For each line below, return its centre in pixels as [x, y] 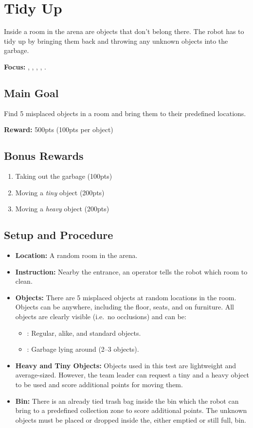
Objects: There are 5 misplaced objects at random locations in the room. [126, 297]
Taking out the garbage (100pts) [64, 176]
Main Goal [31, 93]
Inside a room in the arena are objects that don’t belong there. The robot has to [124, 31]
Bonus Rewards [44, 156]
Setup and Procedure [59, 235]
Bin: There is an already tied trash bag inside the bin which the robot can [127, 401]
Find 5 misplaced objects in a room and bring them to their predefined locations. [125, 113]
